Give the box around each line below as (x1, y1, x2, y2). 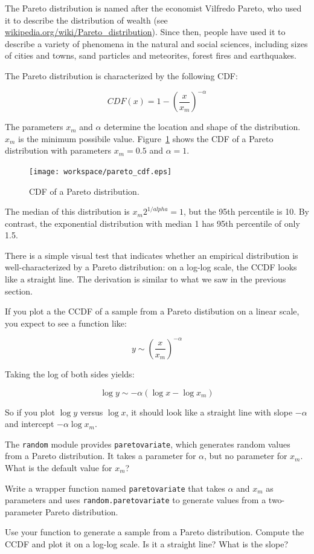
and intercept (5, 417, 54, 430)
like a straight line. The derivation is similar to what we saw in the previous (5, 273, 286, 285)
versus (80, 405, 103, 418)
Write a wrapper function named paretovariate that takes (5, 481, 225, 494)
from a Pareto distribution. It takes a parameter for (5, 449, 196, 462)
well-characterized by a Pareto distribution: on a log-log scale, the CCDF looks (5, 261, 297, 273)
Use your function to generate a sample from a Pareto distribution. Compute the (5, 526, 304, 538)
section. (5, 284, 33, 297)
